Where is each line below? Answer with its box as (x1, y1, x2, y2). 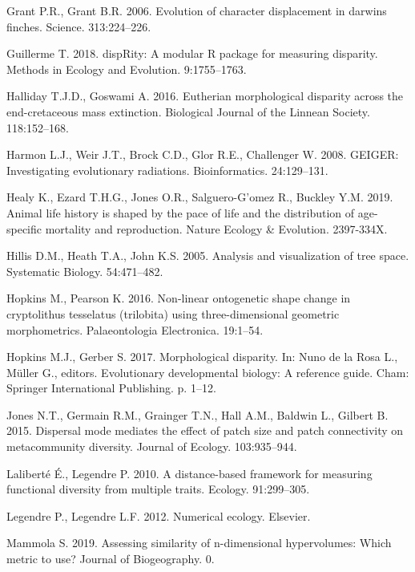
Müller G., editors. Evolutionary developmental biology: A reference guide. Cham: (6, 363, 409, 380)
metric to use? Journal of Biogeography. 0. (6, 550, 215, 567)
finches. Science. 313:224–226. (6, 18, 151, 34)
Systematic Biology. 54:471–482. (6, 262, 163, 279)
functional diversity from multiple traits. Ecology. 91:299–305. (6, 481, 310, 497)
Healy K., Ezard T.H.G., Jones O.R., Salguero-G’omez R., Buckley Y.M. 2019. (6, 189, 393, 205)
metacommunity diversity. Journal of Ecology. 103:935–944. (6, 438, 297, 455)
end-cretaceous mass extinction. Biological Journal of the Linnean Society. (6, 103, 370, 120)
